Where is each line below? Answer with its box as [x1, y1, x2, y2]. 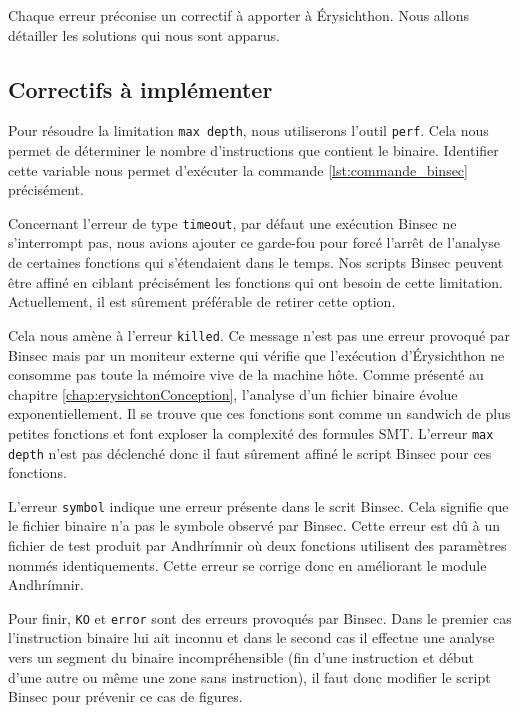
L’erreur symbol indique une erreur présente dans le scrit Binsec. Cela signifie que [8, 495, 509, 516]
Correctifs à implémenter [8, 73, 273, 104]
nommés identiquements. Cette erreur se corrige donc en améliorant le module [8, 554, 487, 575]
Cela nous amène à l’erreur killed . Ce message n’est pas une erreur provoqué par [8, 324, 511, 345]
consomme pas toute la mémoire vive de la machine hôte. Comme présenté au [8, 364, 484, 385]
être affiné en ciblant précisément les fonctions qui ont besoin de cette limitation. [8, 271, 504, 292]
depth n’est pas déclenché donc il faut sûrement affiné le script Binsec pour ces [8, 442, 492, 463]
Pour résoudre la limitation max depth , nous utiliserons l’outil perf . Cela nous [8, 120, 489, 141]
